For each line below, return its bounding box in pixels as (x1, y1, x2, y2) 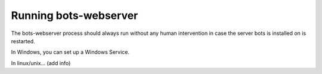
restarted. (11, 37, 35, 44)
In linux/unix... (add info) (11, 59, 71, 66)
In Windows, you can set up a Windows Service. (11, 49, 130, 56)
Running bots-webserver (11, 9, 138, 22)
